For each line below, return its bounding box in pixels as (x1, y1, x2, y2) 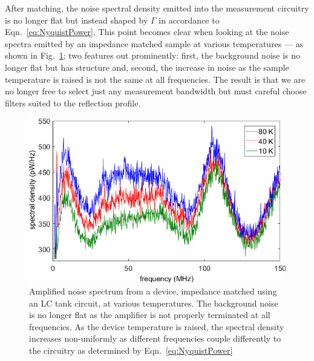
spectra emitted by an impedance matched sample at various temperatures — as (5, 37, 304, 50)
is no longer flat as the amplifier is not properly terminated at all (29, 308, 270, 321)
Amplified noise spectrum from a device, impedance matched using (29, 284, 277, 297)
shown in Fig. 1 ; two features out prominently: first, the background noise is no (5, 49, 301, 62)
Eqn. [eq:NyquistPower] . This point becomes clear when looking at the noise (5, 25, 289, 38)
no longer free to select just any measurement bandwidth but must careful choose (5, 85, 307, 97)
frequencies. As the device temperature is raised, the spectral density (29, 320, 284, 333)
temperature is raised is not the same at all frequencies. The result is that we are (5, 73, 306, 85)
